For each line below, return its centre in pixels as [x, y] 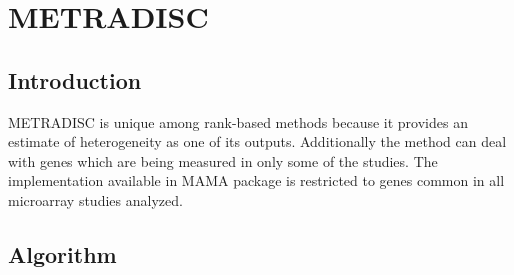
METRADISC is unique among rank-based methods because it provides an [238, 121]
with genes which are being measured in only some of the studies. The [223, 160]
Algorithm [62, 253]
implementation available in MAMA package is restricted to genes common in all [256, 180]
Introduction [75, 79]
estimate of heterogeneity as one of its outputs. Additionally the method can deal [257, 141]
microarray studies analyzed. [95, 199]
